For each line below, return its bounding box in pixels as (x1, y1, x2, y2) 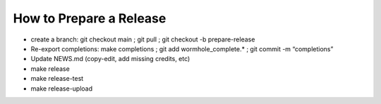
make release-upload (30, 84, 93, 93)
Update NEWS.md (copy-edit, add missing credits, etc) (30, 55, 190, 63)
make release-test (30, 74, 84, 83)
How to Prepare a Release (13, 11, 167, 26)
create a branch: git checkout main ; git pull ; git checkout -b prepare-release (30, 35, 255, 44)
